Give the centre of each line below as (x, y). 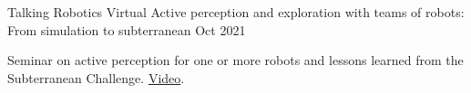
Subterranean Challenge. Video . (96, 77)
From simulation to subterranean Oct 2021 (127, 29)
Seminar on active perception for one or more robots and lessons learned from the (235, 60)
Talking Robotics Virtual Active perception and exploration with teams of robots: (236, 12)
